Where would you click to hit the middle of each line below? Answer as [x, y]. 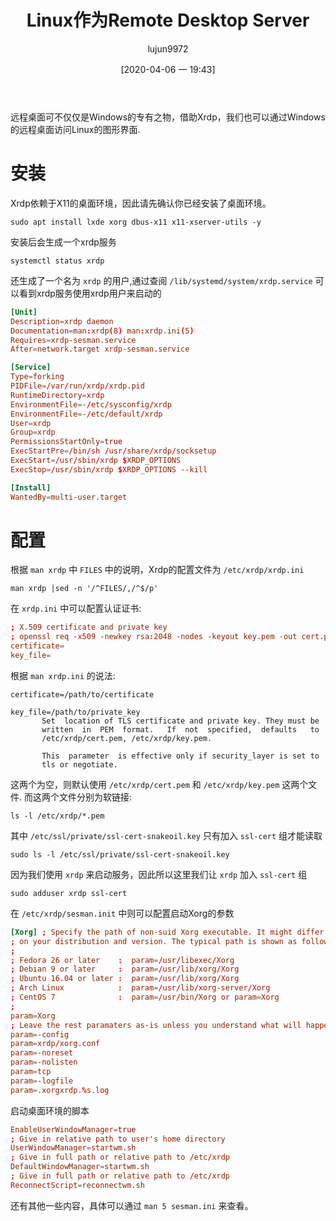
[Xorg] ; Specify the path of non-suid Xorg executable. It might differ [167, 932]
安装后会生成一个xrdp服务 [63, 242]
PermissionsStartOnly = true [66, 442]
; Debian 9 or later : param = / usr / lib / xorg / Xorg [125, 969]
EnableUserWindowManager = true [73, 1129]
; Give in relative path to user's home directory [118, 1139]
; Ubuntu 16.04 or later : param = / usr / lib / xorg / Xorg [125, 979]
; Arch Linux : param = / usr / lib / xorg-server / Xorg [140, 988]
